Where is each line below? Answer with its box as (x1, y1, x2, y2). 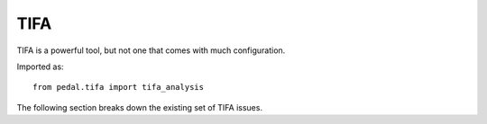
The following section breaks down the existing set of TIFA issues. (16, 102, 263, 112)
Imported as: (16, 61, 64, 72)
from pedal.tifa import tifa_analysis (32, 82, 205, 93)
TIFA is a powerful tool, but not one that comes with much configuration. (16, 45, 286, 56)
